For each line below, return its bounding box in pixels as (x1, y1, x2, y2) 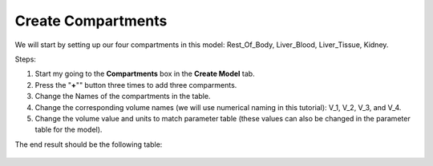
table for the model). (34, 125, 103, 135)
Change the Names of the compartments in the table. (34, 92, 211, 101)
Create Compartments (14, 12, 168, 30)
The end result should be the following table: (14, 140, 163, 149)
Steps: (14, 54, 36, 64)
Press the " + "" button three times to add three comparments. (34, 80, 237, 89)
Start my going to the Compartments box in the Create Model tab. (34, 69, 256, 79)
